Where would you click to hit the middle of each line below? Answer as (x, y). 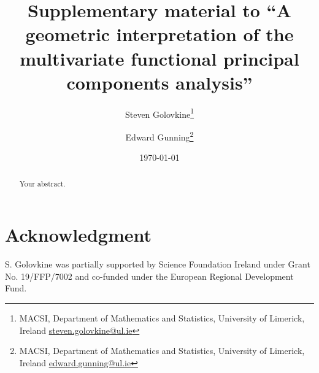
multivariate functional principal (159, 58)
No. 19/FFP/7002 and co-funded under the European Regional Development (149, 276)
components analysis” (159, 82)
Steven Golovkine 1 (159, 113)
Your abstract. (42, 183)
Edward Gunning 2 (159, 136)
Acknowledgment (78, 235)
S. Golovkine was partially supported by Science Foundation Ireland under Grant (158, 264)
